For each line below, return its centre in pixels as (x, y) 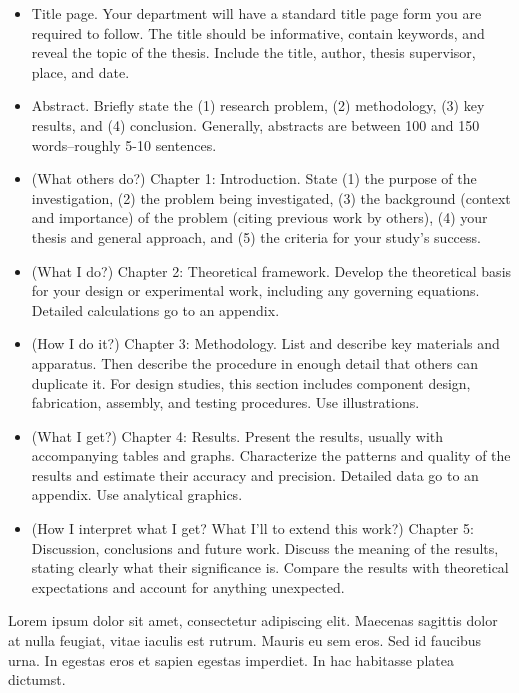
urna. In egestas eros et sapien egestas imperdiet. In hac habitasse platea (231, 659)
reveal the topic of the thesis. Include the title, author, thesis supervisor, (253, 52)
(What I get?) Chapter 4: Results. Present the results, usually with (237, 435)
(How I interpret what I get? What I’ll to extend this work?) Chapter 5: (252, 528)
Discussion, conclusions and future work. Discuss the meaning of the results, (265, 547)
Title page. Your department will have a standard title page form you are (256, 13)
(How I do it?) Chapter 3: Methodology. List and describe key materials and (265, 343)
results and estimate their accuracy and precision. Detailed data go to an (255, 474)
